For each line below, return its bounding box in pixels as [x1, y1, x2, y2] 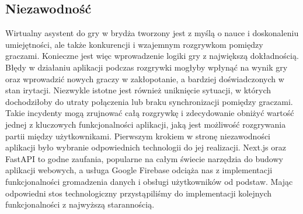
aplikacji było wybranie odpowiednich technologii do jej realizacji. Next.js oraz [5, 141, 286, 153]
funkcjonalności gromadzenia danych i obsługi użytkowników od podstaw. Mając [5, 175, 293, 187]
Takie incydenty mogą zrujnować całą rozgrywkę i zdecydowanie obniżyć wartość [5, 107, 294, 119]
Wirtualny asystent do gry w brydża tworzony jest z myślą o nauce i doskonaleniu [5, 27, 299, 39]
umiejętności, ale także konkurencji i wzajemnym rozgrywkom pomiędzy [5, 38, 263, 50]
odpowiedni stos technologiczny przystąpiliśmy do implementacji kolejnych [5, 187, 272, 199]
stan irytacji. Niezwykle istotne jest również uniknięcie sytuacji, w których [5, 84, 271, 96]
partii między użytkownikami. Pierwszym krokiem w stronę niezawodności [5, 129, 271, 142]
